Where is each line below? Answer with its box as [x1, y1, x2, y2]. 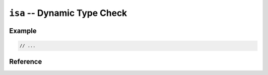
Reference [9, 57, 42, 66]
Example [9, 26, 37, 35]
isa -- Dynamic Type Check [9, 7, 128, 18]
